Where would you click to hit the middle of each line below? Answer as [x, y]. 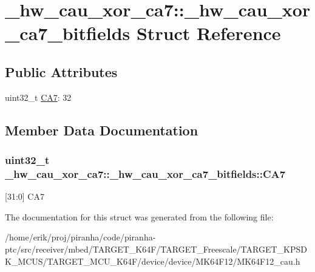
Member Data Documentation [102, 130]
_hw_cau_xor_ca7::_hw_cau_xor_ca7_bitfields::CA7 [145, 173]
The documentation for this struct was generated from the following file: [139, 216]
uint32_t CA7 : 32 [38, 97]
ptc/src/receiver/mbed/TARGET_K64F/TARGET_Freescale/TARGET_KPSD [156, 249]
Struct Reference [208, 33]
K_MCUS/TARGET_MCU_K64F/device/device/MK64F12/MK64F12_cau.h [153, 261]
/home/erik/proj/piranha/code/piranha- [80, 237]
